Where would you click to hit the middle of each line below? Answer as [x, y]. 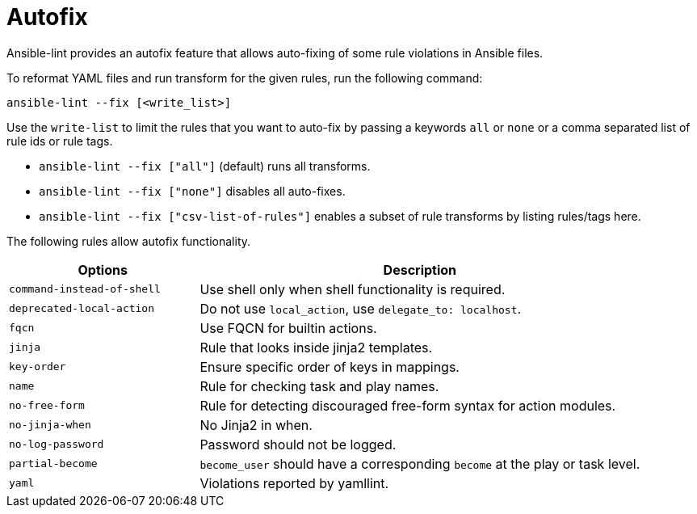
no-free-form [47, 406]
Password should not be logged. [298, 444]
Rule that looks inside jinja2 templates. [316, 347]
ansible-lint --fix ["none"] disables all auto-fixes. [192, 191]
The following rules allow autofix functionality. [129, 241]
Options [103, 270]
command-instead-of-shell [85, 289]
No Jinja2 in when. [256, 425]
